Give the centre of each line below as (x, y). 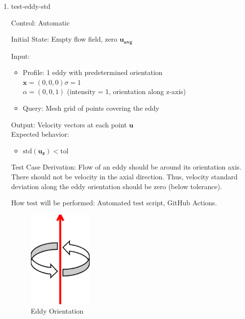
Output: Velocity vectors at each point (69, 124)
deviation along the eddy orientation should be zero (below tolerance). (117, 186)
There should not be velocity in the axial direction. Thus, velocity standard (124, 176)
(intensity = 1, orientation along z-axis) (126, 91)
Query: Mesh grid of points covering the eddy (91, 108)
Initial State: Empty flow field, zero (64, 39)
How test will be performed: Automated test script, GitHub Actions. (114, 203)
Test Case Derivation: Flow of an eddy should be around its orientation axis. (126, 167)
